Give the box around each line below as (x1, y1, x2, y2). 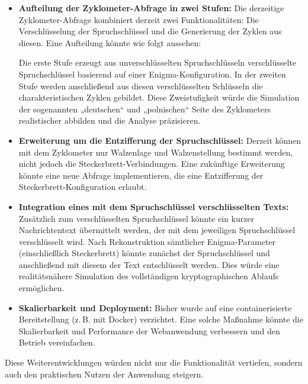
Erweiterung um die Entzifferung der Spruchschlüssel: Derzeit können (18, 134, 301, 146)
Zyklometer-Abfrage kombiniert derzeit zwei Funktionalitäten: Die (18, 13, 259, 25)
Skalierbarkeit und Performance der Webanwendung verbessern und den (18, 324, 280, 337)
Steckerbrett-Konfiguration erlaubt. (18, 180, 147, 193)
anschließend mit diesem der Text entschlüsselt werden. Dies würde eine (18, 258, 280, 270)
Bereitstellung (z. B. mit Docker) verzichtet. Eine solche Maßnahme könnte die (18, 313, 303, 325)
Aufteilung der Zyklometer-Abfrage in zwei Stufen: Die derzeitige (18, 2, 284, 14)
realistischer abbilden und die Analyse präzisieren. (18, 114, 201, 127)
